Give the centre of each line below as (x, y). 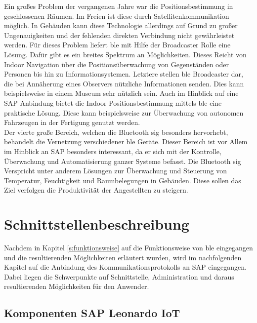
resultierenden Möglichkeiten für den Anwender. (77, 286)
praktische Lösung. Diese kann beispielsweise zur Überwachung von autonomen (124, 112)
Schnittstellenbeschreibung (97, 224)
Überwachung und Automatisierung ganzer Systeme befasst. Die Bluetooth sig (123, 161)
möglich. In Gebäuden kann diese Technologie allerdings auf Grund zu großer (121, 25)
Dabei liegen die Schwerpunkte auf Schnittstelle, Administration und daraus (119, 276)
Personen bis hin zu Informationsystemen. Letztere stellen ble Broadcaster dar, (124, 74)
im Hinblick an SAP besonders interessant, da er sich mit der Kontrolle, (113, 151)
